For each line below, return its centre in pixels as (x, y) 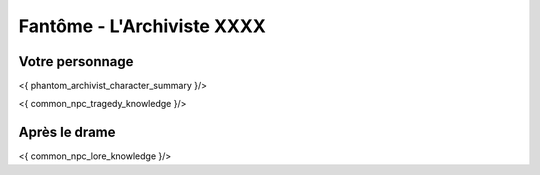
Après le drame (67, 132)
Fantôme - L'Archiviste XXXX (142, 26)
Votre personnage (76, 61)
